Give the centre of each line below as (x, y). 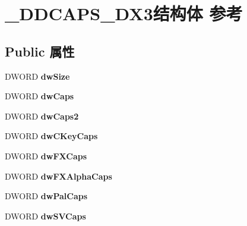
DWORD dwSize (37, 76)
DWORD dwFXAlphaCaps (58, 176)
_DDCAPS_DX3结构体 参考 (124, 13)
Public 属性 (40, 51)
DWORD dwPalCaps (46, 196)
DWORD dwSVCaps (45, 216)
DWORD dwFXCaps (46, 156)
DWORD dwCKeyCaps (51, 136)
